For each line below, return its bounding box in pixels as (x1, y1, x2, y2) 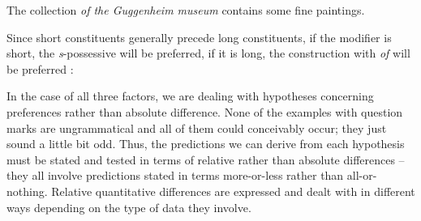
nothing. (6, 182, 48, 199)
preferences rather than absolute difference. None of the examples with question (6, 103, 403, 120)
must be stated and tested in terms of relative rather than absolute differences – (6, 151, 405, 168)
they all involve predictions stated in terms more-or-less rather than (6, 167, 344, 184)
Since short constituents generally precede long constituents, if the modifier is (6, 28, 392, 45)
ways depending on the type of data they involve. (6, 198, 251, 215)
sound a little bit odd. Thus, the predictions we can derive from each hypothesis (6, 135, 405, 152)
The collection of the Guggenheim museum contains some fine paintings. (6, 2, 365, 18)
